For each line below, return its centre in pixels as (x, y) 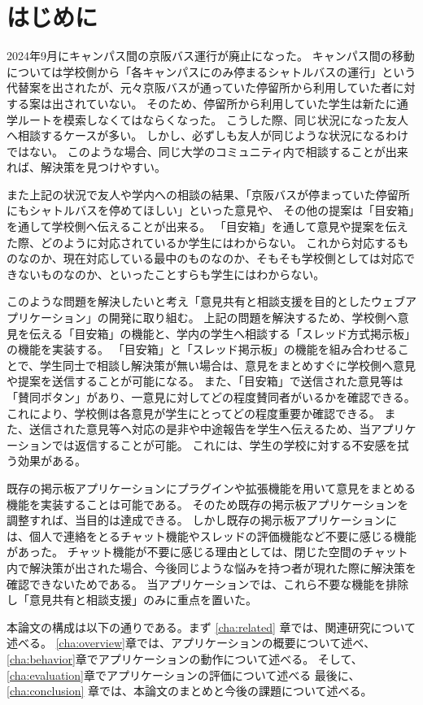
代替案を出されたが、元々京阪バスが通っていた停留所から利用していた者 (200, 87)
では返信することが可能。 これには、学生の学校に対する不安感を (225, 444)
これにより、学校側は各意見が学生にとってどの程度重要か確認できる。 (194, 413)
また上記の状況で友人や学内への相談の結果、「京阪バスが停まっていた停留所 (208, 194)
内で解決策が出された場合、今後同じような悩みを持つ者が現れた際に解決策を (211, 567)
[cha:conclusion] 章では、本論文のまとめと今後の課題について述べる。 (190, 691)
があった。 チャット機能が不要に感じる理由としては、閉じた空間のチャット (207, 552)
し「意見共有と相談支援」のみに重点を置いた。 (132, 600)
